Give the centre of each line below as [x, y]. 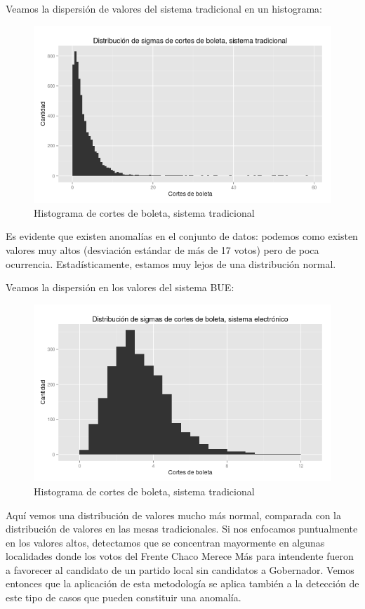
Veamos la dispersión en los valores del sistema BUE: [120, 287]
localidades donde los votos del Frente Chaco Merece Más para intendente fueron [180, 556]
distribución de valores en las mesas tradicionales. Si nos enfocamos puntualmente [182, 529]
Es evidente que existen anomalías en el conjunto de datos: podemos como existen [182, 236]
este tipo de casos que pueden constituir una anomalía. [124, 597]
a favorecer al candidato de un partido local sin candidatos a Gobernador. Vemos [180, 569]
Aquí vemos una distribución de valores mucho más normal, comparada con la [174, 515]
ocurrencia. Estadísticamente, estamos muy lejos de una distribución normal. [171, 263]
